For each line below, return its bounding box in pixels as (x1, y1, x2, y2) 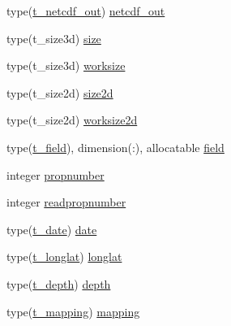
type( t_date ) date (6, 220, 97, 237)
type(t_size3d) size (6, 29, 101, 46)
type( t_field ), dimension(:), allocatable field (6, 138, 225, 155)
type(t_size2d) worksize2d (6, 111, 138, 128)
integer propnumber (6, 166, 105, 183)
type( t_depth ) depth (6, 275, 111, 292)
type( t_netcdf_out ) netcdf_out (6, 2, 165, 19)
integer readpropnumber (6, 193, 126, 211)
